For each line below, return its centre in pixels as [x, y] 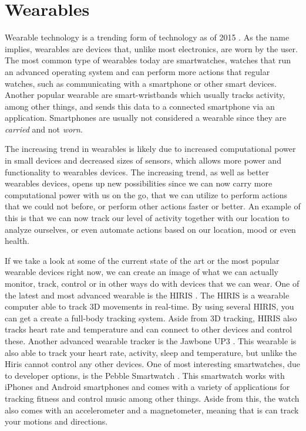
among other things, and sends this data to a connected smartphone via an [140, 106]
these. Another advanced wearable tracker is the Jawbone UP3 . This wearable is [151, 340]
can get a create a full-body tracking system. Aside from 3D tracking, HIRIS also [151, 318]
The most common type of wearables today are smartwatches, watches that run [148, 60]
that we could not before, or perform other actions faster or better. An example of [153, 206]
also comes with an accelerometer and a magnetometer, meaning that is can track [152, 410]
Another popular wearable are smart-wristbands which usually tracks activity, [145, 95]
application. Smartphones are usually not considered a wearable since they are [146, 118]
